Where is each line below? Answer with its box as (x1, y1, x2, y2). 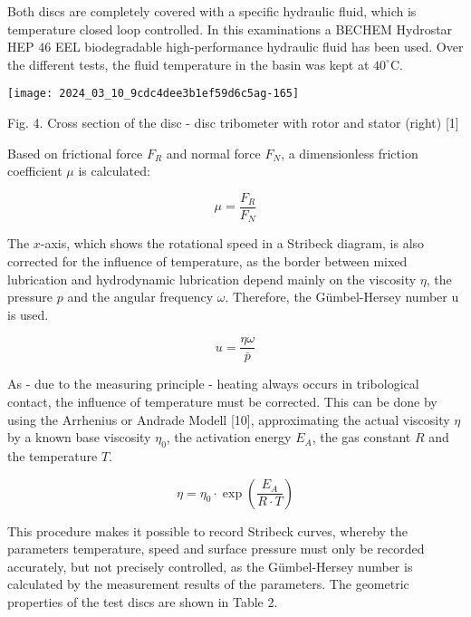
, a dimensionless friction (281, 143, 418, 162)
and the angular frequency (67, 287, 214, 306)
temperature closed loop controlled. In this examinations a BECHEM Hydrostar (7, 19, 453, 38)
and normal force (166, 143, 261, 162)
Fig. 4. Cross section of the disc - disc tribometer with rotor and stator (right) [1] (7, 113, 459, 132)
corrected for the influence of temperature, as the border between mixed (7, 251, 408, 270)
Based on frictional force (7, 143, 143, 162)
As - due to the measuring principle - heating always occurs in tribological (7, 374, 419, 393)
